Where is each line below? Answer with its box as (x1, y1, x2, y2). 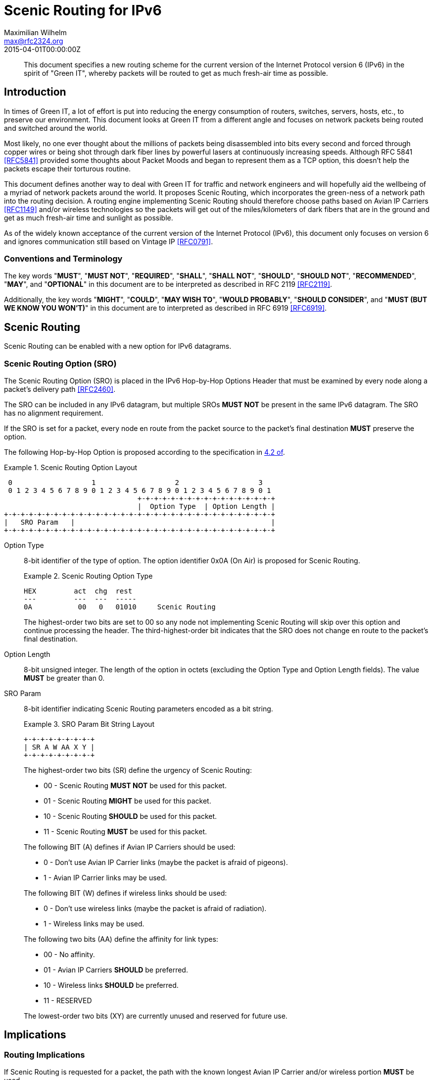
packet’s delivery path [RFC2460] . (4, 384, 116, 393)
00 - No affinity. (44, 950, 95, 959)
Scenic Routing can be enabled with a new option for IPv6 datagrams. (4, 342, 232, 351)
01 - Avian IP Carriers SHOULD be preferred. (44, 965, 188, 974)
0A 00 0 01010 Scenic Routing (24, 602, 216, 611)
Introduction (4, 86, 66, 99)
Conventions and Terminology (4, 253, 123, 264)
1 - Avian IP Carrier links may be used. (44, 873, 167, 882)
